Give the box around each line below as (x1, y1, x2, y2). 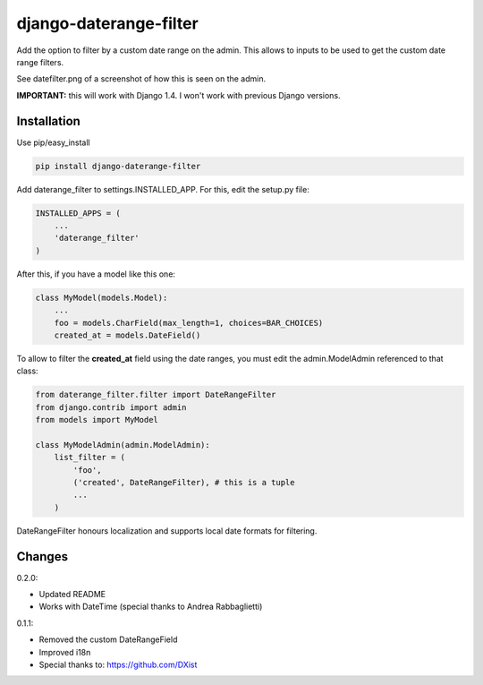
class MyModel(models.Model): (35, 292, 168, 303)
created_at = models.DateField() (54, 330, 201, 340)
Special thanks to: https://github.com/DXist (38, 659, 198, 670)
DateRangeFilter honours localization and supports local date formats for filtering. (16, 525, 318, 536)
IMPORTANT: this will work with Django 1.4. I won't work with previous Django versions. (16, 90, 341, 100)
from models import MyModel (35, 415, 158, 425)
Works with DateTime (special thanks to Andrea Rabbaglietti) (38, 601, 263, 612)
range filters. (16, 56, 64, 67)
